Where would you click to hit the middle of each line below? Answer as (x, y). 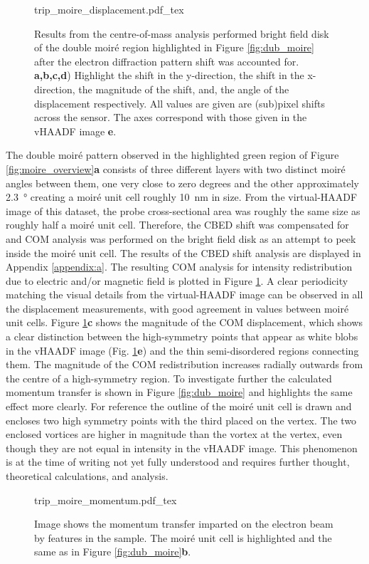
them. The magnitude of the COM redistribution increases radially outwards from (184, 364)
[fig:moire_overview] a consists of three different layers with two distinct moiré (176, 168)
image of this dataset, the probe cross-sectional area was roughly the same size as (183, 210)
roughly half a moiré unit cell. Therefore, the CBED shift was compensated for (177, 225)
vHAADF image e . (75, 131)
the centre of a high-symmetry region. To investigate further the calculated (169, 378)
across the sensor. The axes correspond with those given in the (171, 117)
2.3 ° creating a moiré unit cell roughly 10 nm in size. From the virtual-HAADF (182, 197)
